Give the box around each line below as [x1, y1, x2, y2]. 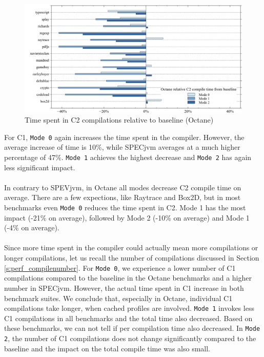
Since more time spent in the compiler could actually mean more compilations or [4, 242, 258, 253]
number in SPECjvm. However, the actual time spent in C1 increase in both [4, 282, 244, 293]
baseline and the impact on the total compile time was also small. [4, 343, 210, 353]
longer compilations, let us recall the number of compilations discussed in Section [4, 252, 259, 263]
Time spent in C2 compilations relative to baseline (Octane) [25, 114, 214, 125]
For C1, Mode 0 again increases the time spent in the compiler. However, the [4, 131, 245, 142]
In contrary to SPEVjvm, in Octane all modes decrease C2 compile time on [4, 182, 241, 192]
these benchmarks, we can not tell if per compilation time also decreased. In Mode [4, 323, 260, 333]
